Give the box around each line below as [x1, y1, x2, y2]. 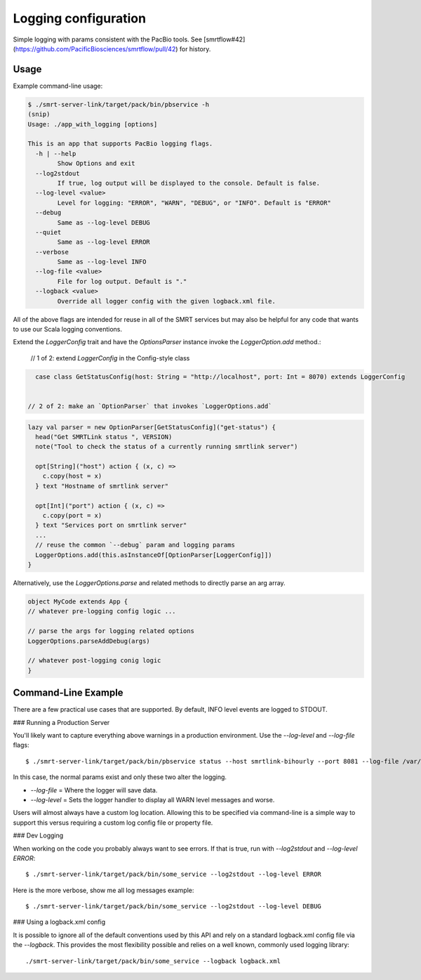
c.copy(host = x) [42, 472, 102, 481]
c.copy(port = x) [42, 511, 102, 520]
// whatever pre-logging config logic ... [27, 608, 176, 615]
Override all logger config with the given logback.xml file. [57, 297, 276, 305]
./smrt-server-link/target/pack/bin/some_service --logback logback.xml [25, 957, 281, 965]
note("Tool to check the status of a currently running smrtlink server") [35, 443, 298, 451]
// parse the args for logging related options [27, 627, 194, 635]
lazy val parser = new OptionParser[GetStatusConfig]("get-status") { [27, 423, 276, 431]
